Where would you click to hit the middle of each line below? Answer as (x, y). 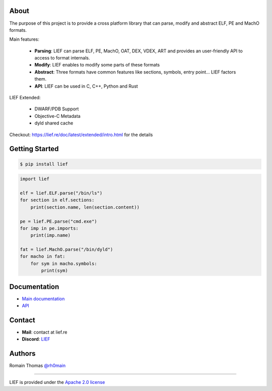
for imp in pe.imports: (49, 228)
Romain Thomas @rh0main (38, 366)
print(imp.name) (50, 235)
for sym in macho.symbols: (64, 264)
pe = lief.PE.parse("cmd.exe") (59, 221)
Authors (22, 353)
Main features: (24, 39)
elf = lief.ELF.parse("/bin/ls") (61, 193)
